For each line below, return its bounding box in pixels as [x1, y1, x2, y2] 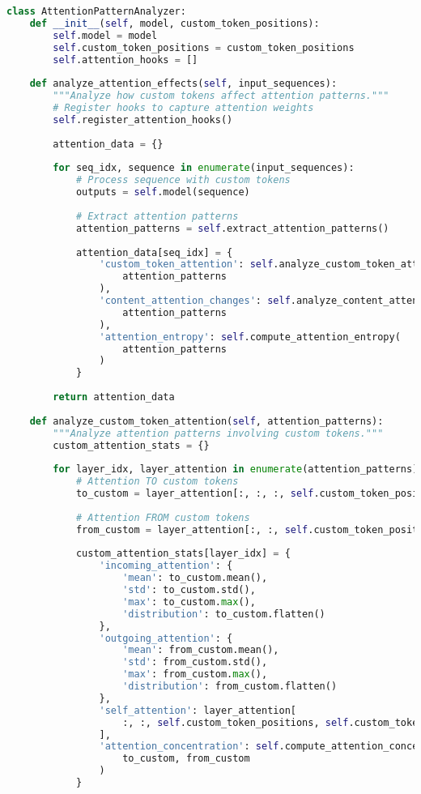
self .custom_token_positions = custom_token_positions [53, 41, 355, 53]
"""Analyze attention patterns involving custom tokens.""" [53, 427, 384, 439]
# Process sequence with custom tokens [75, 174, 291, 186]
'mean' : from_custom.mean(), [122, 644, 279, 656]
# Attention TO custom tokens [75, 476, 239, 488]
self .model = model [53, 29, 158, 41]
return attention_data [53, 391, 175, 403]
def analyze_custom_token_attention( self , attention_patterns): [29, 415, 384, 427]
